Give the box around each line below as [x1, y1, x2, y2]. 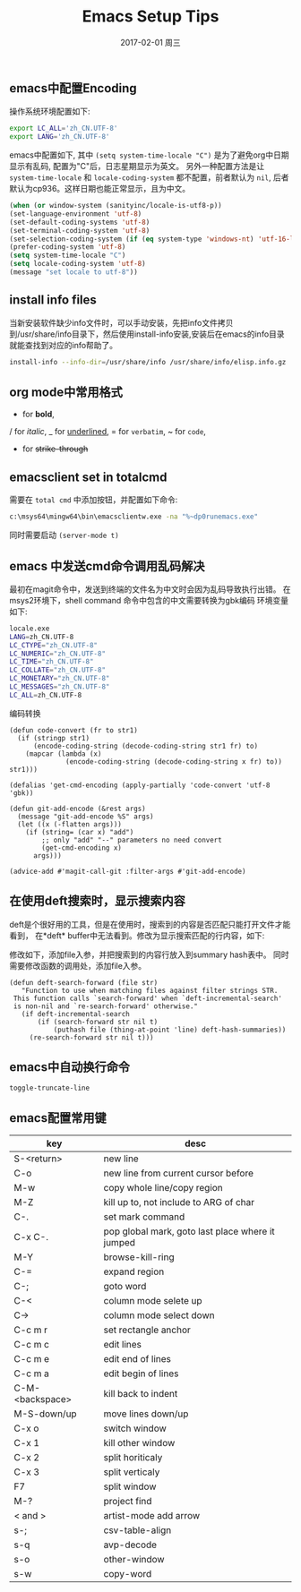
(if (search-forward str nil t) [37, 1017, 159, 1026]
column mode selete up [103, 1295, 203, 1307]
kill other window [103, 1437, 176, 1450]
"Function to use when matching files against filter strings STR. [21, 986, 279, 995]
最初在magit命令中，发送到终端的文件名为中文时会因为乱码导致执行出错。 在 [9, 584, 291, 595]
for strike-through [21, 443, 89, 454]
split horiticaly [103, 1451, 163, 1464]
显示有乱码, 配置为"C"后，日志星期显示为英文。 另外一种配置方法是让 [9, 161, 265, 172]
